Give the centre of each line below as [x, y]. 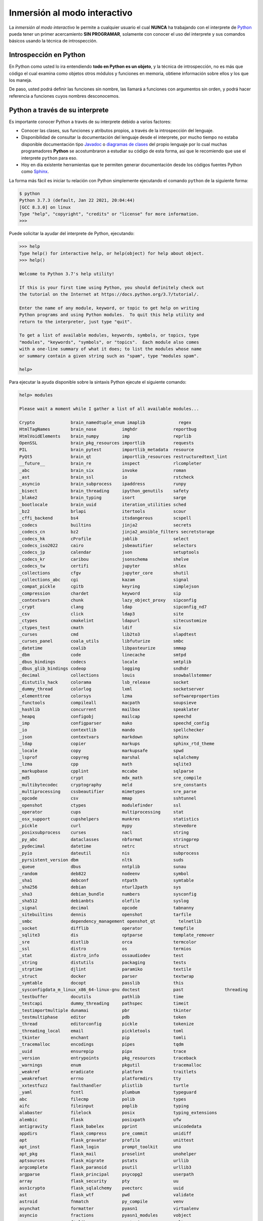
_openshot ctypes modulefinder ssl [100, 805]
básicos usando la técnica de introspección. [53, 41]
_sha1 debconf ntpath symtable [107, 881]
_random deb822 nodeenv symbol [104, 874]
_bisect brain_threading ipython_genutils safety [104, 491]
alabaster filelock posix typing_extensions [118, 1113]
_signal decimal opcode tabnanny [107, 908]
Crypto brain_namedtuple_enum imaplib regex [105, 422]
